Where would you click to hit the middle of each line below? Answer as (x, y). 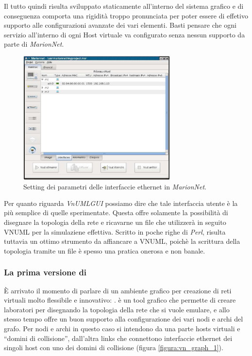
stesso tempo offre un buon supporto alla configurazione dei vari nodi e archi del (124, 319)
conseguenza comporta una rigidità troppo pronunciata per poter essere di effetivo (126, 15)
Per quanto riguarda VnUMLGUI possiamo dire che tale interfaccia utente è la (121, 203)
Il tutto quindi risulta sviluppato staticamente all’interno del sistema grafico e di (124, 6)
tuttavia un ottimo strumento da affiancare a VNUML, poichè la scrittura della (122, 241)
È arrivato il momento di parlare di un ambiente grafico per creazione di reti (118, 290)
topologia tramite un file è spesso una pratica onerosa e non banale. (105, 250)
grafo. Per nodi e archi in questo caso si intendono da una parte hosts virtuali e (122, 329)
